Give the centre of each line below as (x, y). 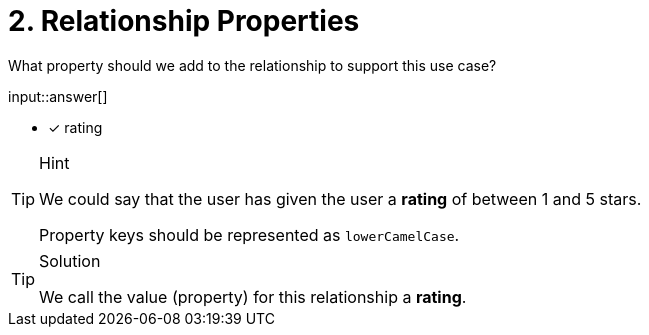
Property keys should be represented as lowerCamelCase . (249, 234)
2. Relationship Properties (184, 21)
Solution (70, 260)
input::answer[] (58, 96)
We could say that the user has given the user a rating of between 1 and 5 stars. (340, 198)
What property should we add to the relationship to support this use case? (252, 65)
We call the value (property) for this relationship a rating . (253, 296)
